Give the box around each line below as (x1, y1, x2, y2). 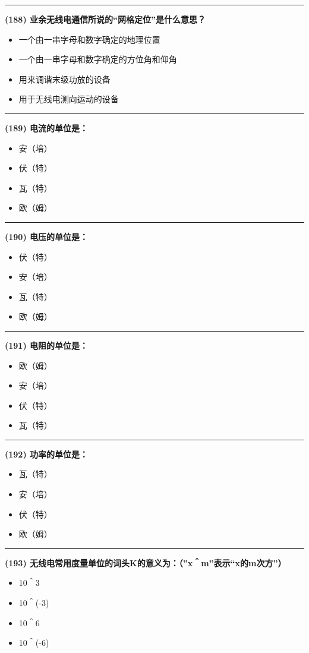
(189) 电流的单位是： (5, 121, 89, 134)
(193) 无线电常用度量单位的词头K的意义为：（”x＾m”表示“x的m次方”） (5, 556, 286, 569)
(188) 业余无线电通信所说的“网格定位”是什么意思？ (5, 13, 206, 25)
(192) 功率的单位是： (5, 447, 89, 460)
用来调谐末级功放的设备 (18, 72, 111, 85)
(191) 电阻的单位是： (5, 339, 89, 351)
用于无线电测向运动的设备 (18, 93, 119, 105)
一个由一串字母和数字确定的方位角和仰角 (18, 53, 177, 65)
